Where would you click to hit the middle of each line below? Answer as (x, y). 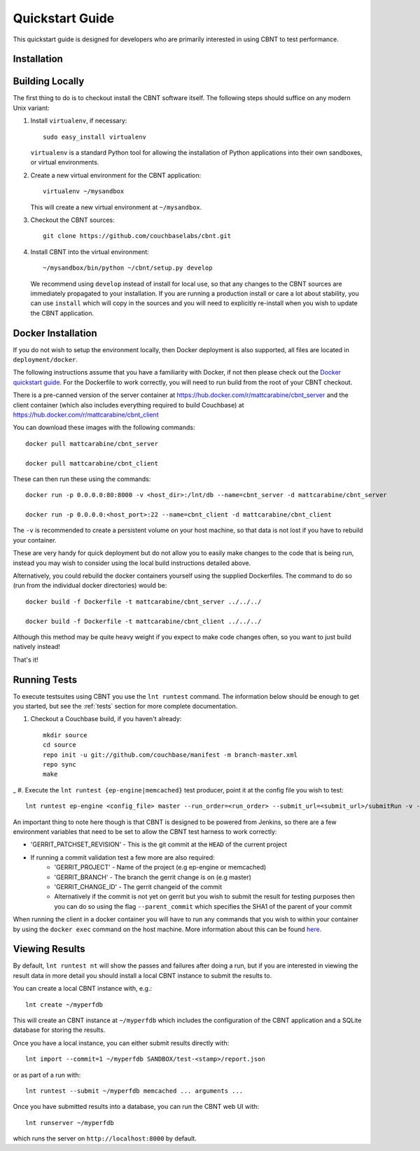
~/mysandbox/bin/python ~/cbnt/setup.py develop (128, 268)
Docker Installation (55, 333)
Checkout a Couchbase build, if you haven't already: (106, 719)
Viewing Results (49, 949)
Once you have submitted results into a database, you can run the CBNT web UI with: (136, 1107)
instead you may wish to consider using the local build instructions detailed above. (132, 563)
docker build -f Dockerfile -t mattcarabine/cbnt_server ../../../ (143, 601)
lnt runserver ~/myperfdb (70, 1123)
